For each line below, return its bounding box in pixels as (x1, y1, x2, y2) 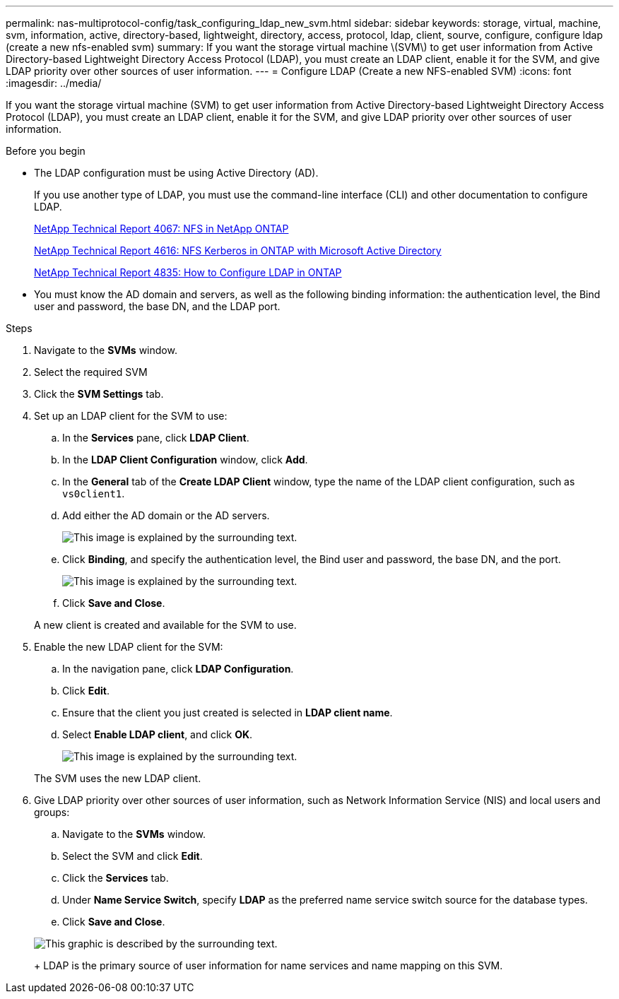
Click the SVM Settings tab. (34, 388, 164, 400)
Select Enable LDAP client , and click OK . (62, 728, 253, 740)
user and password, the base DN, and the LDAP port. (34, 300, 281, 312)
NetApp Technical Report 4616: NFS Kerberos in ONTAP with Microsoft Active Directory (34, 244, 442, 256)
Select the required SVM (34, 366, 148, 378)
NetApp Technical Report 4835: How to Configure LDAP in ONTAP (34, 266, 342, 278)
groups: (34, 806, 70, 818)
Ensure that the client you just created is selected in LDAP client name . (62, 707, 393, 719)
